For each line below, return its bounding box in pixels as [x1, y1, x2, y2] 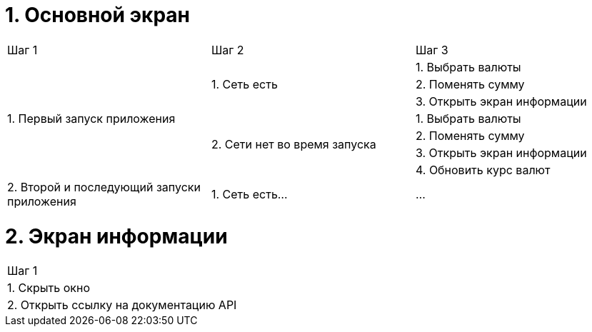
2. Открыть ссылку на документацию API [7, 298, 237, 313]
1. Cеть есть [211, 76, 278, 91]
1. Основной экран [5, 3, 190, 27]
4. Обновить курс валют [415, 162, 551, 177]
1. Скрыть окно [7, 281, 90, 296]
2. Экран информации [5, 223, 228, 248]
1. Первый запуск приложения [7, 111, 176, 126]
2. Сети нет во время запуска [211, 136, 376, 151]
